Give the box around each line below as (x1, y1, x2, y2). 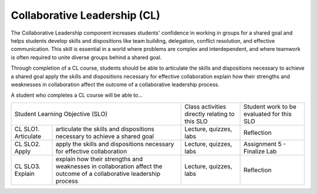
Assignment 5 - (244, 139, 286, 148)
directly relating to (184, 110, 235, 118)
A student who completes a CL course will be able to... (11, 91, 143, 99)
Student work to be (244, 103, 296, 111)
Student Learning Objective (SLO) (14, 110, 108, 118)
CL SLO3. (14, 162, 41, 170)
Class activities (184, 103, 227, 111)
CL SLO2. (14, 139, 41, 148)
